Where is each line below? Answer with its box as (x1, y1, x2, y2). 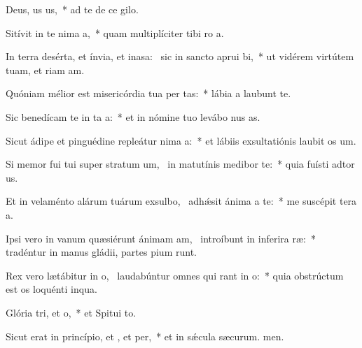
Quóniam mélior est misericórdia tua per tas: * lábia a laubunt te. (6, 86, 291, 101)
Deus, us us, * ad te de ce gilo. (6, 2, 139, 16)
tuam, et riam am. (6, 62, 85, 77)
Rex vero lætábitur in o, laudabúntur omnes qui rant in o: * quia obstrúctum (6, 268, 344, 282)
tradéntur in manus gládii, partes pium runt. (6, 245, 197, 259)
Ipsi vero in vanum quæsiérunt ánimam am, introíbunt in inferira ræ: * (6, 231, 316, 245)
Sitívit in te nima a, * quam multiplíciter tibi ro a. (6, 25, 224, 40)
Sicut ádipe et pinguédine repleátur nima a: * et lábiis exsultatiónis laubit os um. (6, 133, 356, 147)
